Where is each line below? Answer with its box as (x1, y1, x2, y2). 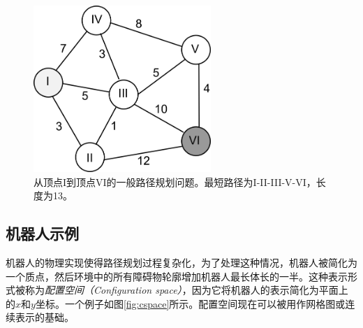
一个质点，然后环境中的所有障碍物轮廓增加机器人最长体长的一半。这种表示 (6, 269, 348, 283)
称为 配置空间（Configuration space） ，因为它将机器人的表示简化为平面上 (24, 283, 348, 297)
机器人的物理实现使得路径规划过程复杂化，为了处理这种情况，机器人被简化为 (6, 255, 357, 269)
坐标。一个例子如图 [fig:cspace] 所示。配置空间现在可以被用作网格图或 (35, 296, 346, 311)
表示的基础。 (15, 310, 74, 325)
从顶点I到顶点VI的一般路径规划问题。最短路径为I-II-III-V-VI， (34, 174, 316, 189)
